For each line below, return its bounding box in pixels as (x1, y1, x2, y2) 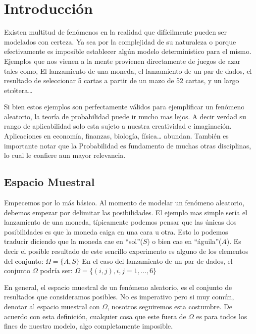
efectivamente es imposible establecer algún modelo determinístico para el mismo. (4, 46, 252, 56)
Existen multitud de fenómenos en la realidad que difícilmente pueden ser (4, 27, 227, 37)
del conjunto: (4, 255, 44, 266)
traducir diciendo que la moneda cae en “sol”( (4, 236, 143, 246)
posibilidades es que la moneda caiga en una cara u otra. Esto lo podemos (4, 226, 228, 237)
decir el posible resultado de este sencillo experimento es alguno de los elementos (4, 246, 249, 256)
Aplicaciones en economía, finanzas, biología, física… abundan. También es (4, 131, 229, 141)
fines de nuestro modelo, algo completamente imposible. (4, 321, 173, 331)
